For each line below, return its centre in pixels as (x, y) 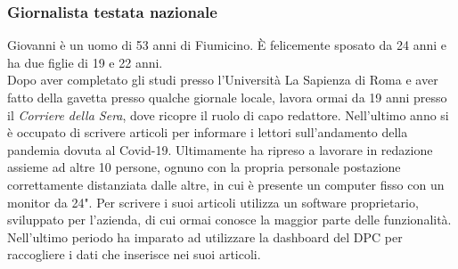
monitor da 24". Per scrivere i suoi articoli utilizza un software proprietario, (213, 202)
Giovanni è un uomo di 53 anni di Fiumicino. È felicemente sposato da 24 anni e (227, 45)
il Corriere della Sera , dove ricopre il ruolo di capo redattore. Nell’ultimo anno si (228, 114)
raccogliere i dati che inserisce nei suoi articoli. (134, 254)
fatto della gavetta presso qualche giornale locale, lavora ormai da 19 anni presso (227, 97)
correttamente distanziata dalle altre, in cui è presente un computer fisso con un (226, 184)
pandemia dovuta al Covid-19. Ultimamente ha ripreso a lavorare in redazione (220, 149)
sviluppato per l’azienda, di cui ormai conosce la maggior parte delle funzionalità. (229, 220)
